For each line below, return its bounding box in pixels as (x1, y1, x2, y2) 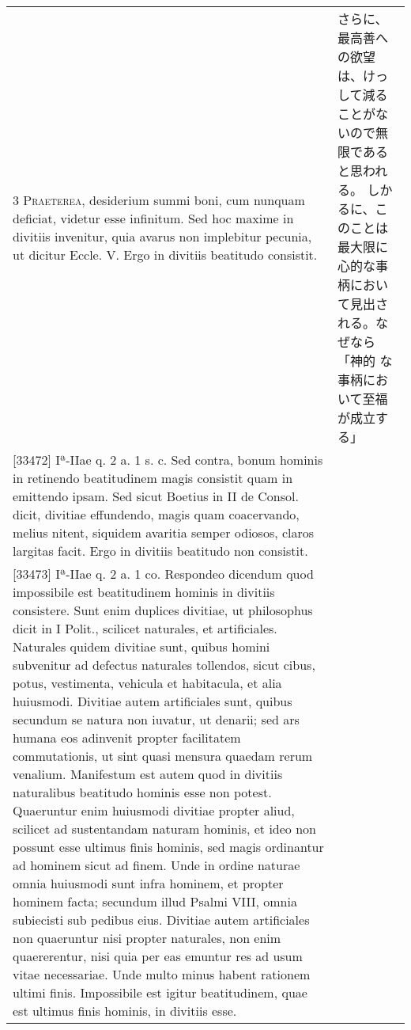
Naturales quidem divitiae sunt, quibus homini (13, 637, 270, 656)
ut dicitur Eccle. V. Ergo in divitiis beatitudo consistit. (13, 245, 318, 264)
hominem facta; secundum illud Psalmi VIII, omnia (13, 892, 297, 910)
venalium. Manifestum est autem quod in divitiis (13, 765, 283, 783)
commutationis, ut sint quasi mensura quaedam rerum (13, 747, 313, 765)
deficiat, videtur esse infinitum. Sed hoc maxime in (13, 209, 294, 227)
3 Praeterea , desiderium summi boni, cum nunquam (13, 191, 305, 209)
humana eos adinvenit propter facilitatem (13, 728, 241, 747)
